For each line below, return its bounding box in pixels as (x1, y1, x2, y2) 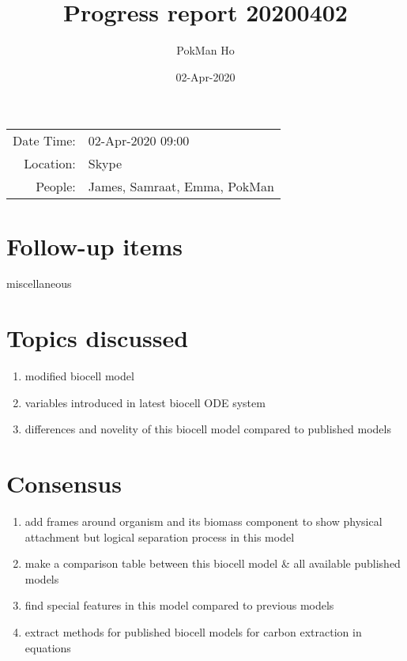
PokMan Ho (176, 42, 235, 59)
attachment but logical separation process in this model (24, 528, 295, 545)
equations (24, 639, 71, 655)
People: (36, 177, 76, 196)
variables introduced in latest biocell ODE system (24, 394, 266, 410)
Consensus (6, 467, 122, 500)
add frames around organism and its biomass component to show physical (24, 513, 383, 530)
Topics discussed (6, 322, 189, 354)
